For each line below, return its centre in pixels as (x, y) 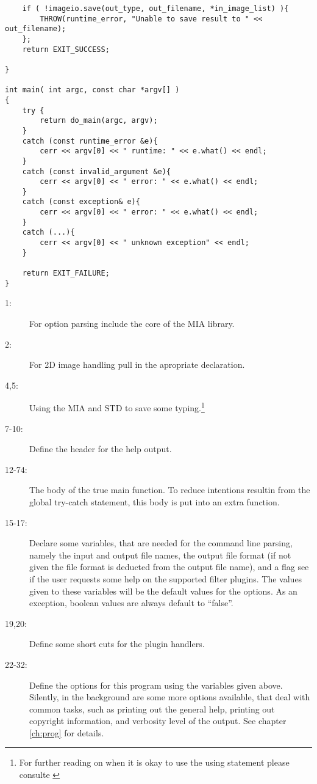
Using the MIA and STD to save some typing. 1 (117, 407)
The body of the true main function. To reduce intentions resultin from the (170, 490)
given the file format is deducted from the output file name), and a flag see (169, 567)
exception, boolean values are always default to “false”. (131, 603)
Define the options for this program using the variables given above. (156, 685)
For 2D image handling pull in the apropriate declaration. (137, 365)
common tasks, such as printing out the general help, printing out (152, 709)
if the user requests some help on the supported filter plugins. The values (166, 578)
